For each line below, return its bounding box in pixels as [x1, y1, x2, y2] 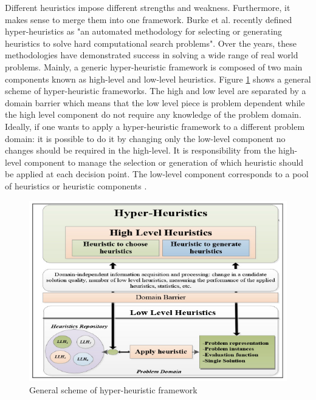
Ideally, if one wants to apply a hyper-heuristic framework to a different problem [5, 120, 305, 132]
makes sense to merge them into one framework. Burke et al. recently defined [5, 13, 292, 25]
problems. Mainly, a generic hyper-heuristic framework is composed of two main [5, 60, 303, 73]
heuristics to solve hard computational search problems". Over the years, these [5, 36, 297, 49]
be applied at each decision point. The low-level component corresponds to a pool [5, 168, 309, 180]
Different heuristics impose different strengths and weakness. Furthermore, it [5, 1, 290, 13]
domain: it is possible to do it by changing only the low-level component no [5, 132, 286, 144]
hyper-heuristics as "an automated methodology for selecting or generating [5, 25, 283, 38]
